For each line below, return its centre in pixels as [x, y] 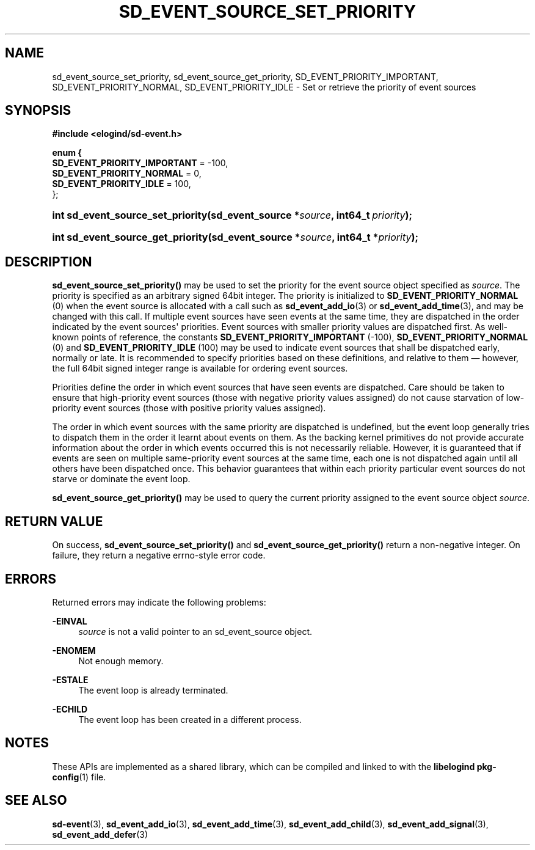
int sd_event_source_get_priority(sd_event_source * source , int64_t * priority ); [235, 237]
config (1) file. [79, 777]
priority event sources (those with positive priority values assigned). [189, 408]
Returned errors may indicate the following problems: [159, 602]
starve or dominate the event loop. [121, 479]
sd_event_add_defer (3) [100, 834]
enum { [67, 153]
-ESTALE [70, 680]
